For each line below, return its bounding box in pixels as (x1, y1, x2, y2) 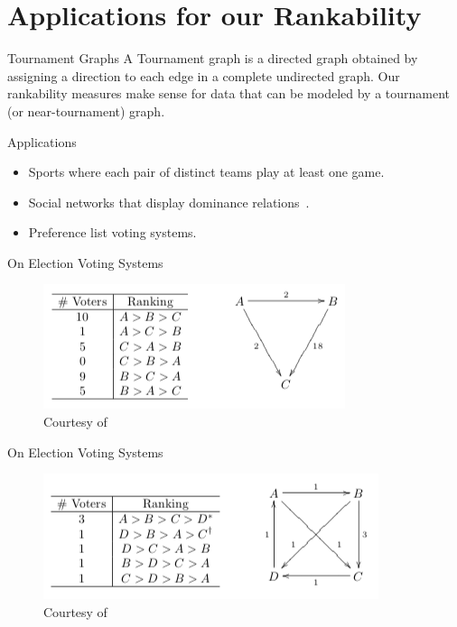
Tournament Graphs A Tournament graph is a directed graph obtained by (7, 49, 418, 68)
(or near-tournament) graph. (7, 101, 165, 120)
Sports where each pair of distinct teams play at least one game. (28, 162, 385, 181)
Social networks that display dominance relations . (28, 192, 310, 211)
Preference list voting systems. (28, 223, 197, 242)
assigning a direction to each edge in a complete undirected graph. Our (7, 66, 400, 85)
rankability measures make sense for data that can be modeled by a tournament (7, 84, 451, 103)
